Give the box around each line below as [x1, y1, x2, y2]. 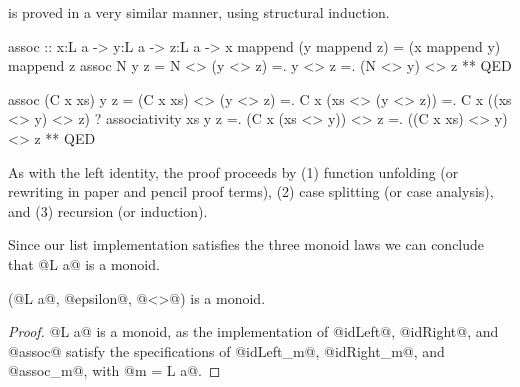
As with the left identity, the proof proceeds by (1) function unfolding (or [8, 161, 459, 182]
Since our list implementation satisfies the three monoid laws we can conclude [8, 234, 485, 255]
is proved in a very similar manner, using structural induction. [8, 2, 390, 22]
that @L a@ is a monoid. [8, 253, 160, 274]
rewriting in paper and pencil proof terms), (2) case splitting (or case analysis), [8, 181, 494, 202]
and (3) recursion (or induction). [8, 200, 208, 221]
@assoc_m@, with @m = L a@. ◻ [8, 360, 221, 381]
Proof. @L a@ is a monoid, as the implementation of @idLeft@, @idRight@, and [8, 321, 499, 342]
